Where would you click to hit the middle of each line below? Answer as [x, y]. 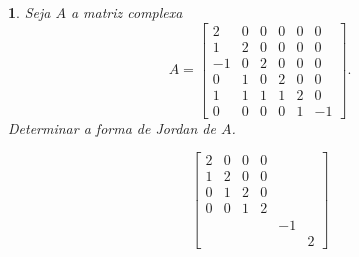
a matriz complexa [126, 12]
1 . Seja [29, 12]
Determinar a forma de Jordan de [112, 127]
